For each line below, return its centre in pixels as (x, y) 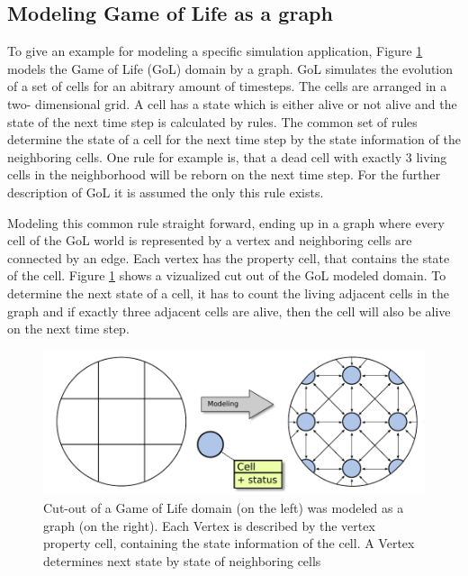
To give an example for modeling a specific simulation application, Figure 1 (215, 51)
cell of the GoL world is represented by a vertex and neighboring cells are (210, 240)
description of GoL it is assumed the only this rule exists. (166, 192)
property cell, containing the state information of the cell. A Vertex (229, 543)
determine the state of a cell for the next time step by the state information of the (234, 139)
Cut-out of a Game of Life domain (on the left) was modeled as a (224, 507)
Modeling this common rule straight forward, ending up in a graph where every (226, 222)
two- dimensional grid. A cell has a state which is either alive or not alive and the (232, 103)
